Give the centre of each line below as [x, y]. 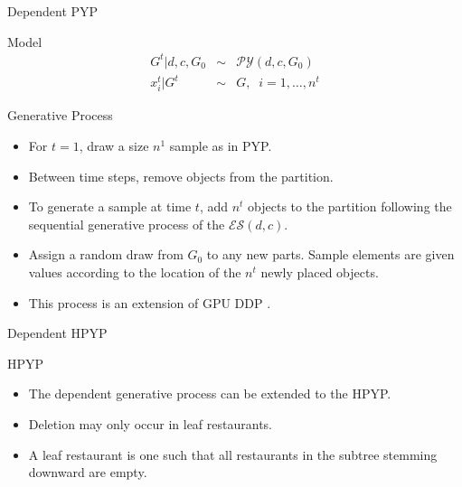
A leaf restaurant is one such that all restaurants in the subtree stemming [233, 454]
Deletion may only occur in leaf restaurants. [150, 423]
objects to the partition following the [350, 206]
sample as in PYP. [221, 145]
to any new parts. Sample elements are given [330, 254]
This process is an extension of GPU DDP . [150, 302]
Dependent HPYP [57, 333]
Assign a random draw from [106, 254]
